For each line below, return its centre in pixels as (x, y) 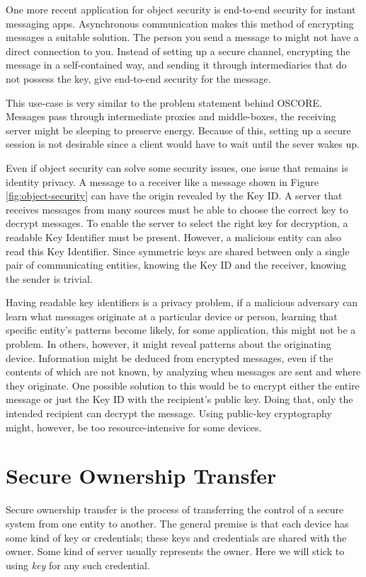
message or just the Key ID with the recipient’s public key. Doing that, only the (179, 399)
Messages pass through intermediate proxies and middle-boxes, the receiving (171, 116)
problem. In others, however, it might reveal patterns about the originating (168, 344)
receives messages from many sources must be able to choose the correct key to (177, 209)
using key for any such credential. (78, 565)
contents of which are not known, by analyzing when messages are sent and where (183, 372)
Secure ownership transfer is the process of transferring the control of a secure (175, 509)
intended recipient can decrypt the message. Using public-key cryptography (169, 413)
